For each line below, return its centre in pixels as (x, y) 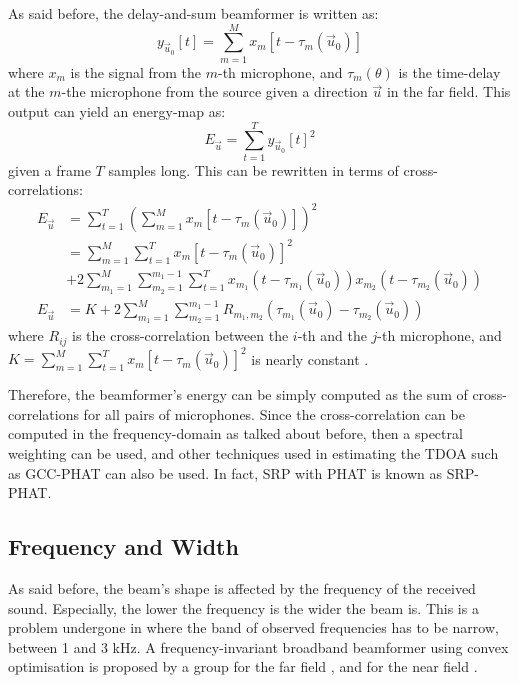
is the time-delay (449, 71)
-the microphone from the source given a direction (214, 91)
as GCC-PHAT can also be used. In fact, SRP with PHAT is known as (225, 472)
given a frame (49, 169)
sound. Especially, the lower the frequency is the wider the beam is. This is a (243, 607)
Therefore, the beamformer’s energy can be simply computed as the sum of (238, 394)
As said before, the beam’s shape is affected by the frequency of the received (242, 588)
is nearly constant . (310, 358)
